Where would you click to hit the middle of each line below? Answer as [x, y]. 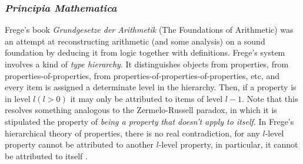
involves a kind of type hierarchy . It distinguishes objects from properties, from [147, 64]
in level [18, 98]
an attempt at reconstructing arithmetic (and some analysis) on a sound [135, 41]
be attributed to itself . [46, 156]
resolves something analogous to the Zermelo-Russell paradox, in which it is [141, 110]
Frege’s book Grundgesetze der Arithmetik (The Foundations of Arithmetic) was [149, 30]
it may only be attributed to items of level [146, 98]
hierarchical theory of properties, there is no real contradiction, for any [132, 133]
